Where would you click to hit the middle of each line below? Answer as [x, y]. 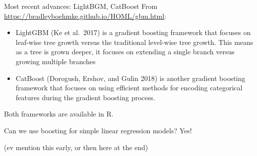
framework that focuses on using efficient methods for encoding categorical [129, 88]
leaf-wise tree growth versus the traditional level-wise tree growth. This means [134, 42]
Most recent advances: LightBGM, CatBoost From [81, 6]
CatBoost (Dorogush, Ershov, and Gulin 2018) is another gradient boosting [130, 78]
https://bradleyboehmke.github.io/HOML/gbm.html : [85, 16]
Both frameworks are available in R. [59, 114]
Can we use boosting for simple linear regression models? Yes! [98, 130]
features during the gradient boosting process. [85, 97]
